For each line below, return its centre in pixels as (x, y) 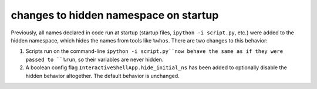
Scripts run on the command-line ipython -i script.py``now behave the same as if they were (154, 51)
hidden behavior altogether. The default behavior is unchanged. (103, 76)
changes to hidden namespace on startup (115, 15)
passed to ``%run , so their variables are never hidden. (95, 59)
